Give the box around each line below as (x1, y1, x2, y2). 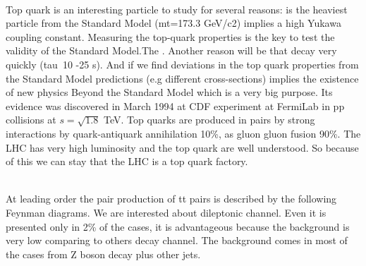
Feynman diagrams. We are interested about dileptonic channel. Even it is (6, 205, 327, 219)
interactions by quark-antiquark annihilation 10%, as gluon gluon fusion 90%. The (6, 126, 361, 140)
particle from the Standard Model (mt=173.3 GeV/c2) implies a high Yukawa (6, 16, 341, 30)
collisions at (6, 112, 56, 127)
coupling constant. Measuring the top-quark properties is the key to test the (6, 29, 335, 44)
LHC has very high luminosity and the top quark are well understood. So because (6, 140, 359, 155)
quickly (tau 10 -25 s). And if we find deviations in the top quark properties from (6, 56, 359, 71)
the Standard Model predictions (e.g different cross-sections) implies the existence (6, 71, 359, 85)
